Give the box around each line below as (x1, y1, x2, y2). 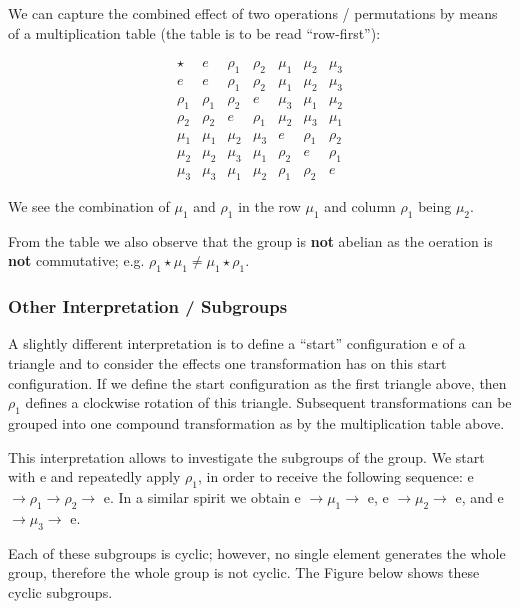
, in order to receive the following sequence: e (197, 466, 474, 487)
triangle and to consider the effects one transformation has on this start (8, 352, 447, 373)
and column (324, 195, 396, 216)
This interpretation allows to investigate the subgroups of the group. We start (8, 446, 485, 467)
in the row (238, 195, 301, 216)
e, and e (455, 486, 504, 507)
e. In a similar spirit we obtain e (103, 486, 301, 507)
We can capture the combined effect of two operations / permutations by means (8, 3, 498, 23)
